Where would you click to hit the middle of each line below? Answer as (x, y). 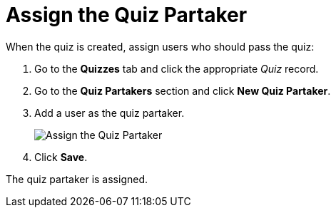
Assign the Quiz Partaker (127, 15)
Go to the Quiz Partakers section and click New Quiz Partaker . (183, 90)
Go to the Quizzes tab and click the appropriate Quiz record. (177, 68)
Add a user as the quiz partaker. (110, 113)
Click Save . (61, 157)
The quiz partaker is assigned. (77, 179)
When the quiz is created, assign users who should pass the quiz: (160, 46)
